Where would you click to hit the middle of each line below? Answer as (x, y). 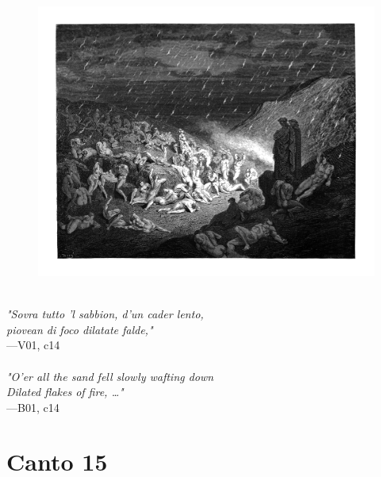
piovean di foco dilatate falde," (80, 329)
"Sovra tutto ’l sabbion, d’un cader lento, (105, 314)
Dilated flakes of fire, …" (65, 392)
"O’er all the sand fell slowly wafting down (110, 376)
